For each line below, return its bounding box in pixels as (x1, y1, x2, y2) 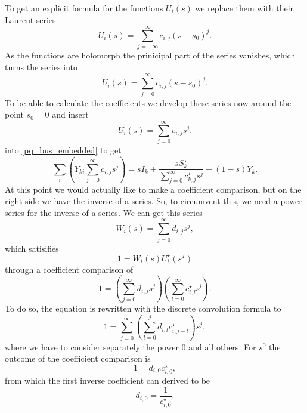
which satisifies (5, 242, 59, 254)
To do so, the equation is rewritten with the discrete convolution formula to (5, 301, 281, 314)
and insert (52, 108, 89, 121)
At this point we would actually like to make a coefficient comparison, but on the (5, 183, 302, 195)
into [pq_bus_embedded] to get (5, 143, 122, 156)
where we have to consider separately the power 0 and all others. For (5, 340, 256, 353)
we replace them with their (195, 2, 294, 14)
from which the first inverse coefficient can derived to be (5, 374, 210, 387)
